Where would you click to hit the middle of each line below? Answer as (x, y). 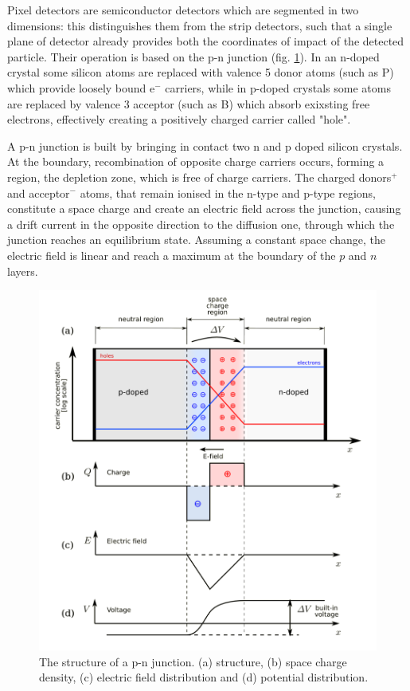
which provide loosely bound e (81, 87)
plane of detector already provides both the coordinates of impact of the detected (206, 41)
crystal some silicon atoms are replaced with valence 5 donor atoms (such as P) (201, 72)
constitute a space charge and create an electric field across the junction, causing (204, 208)
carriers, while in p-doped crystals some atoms (278, 87)
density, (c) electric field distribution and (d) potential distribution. (204, 677)
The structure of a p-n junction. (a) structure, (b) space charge (193, 661)
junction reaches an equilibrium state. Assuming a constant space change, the (196, 239)
